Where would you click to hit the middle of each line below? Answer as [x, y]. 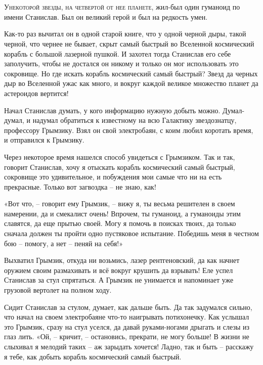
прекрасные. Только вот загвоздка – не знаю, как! [80, 186]
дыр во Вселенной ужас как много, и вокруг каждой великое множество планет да [131, 83]
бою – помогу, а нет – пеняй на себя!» [63, 243]
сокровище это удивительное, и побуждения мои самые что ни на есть [113, 177]
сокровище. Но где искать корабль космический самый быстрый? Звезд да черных [131, 73]
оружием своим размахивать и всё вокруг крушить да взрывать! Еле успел [119, 270]
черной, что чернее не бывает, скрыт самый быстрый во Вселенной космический [129, 43]
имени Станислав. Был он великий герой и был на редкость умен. [106, 16]
